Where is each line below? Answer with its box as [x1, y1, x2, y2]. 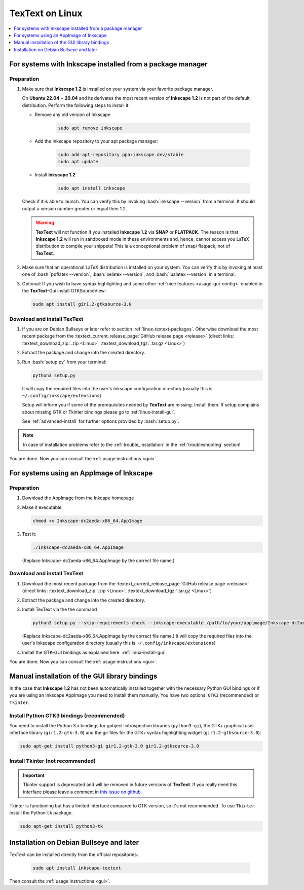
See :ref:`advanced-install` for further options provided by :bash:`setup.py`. [22, 418, 179, 424]
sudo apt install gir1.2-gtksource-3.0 [32, 302, 132, 307]
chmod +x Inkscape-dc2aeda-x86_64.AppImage [32, 517, 143, 524]
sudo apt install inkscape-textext [32, 865, 121, 871]
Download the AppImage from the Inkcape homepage [22, 495, 134, 501]
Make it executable [22, 504, 62, 510]
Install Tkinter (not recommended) [9, 757, 96, 764]
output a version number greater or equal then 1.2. [22, 205, 127, 211]
